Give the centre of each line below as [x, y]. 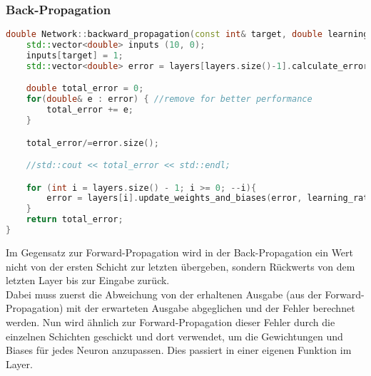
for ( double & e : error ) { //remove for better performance [169, 99]
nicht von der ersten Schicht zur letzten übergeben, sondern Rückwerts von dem [181, 266]
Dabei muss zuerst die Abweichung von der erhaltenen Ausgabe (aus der [164, 294]
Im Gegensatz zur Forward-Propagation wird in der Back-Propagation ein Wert [180, 252]
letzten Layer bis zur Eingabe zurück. [88, 280]
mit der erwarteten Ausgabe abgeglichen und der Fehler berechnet [211, 308]
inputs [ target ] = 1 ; [75, 55]
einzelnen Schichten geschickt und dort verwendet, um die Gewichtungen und [174, 336]
